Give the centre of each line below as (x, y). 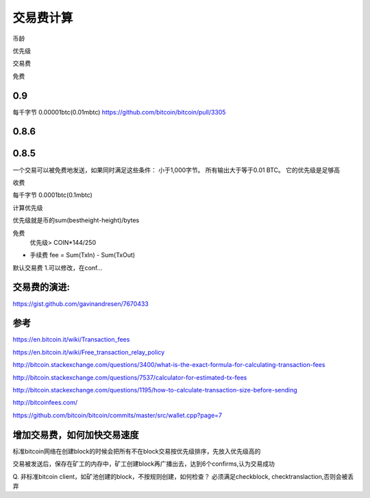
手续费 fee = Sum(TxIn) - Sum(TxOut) (83, 255)
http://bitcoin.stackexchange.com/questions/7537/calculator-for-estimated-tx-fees (130, 377)
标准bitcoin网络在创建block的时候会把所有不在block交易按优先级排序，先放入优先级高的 (137, 451)
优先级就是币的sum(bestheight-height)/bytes (76, 220)
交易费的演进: (41, 287)
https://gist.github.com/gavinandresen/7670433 (81, 304)
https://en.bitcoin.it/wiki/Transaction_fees (71, 340)
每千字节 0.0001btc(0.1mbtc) (52, 195)
